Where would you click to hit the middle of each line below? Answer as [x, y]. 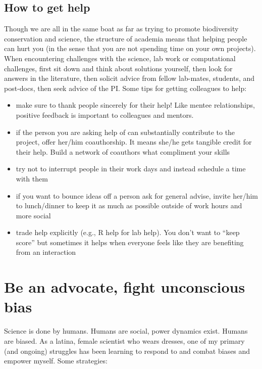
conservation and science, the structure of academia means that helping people [126, 38]
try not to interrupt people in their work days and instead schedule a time [131, 169]
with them [32, 178]
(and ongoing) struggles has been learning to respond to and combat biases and [127, 351]
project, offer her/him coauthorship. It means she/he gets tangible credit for [134, 142]
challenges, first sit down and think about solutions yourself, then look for [118, 68]
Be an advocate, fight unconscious [125, 287]
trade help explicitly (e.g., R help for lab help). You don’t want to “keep [128, 232]
